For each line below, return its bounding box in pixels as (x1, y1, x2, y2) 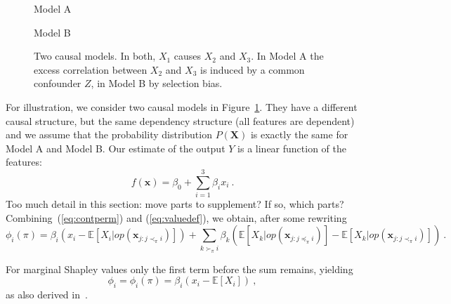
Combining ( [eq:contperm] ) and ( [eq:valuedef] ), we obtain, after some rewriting (6, 210, 347, 225)
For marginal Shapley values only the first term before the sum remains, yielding (6, 261, 353, 276)
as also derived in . (6, 286, 88, 301)
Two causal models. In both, (34, 48, 156, 63)
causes (174, 48, 202, 63)
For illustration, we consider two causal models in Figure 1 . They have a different (6, 99, 358, 114)
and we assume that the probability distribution (6, 127, 212, 142)
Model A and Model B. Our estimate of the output (6, 140, 225, 155)
